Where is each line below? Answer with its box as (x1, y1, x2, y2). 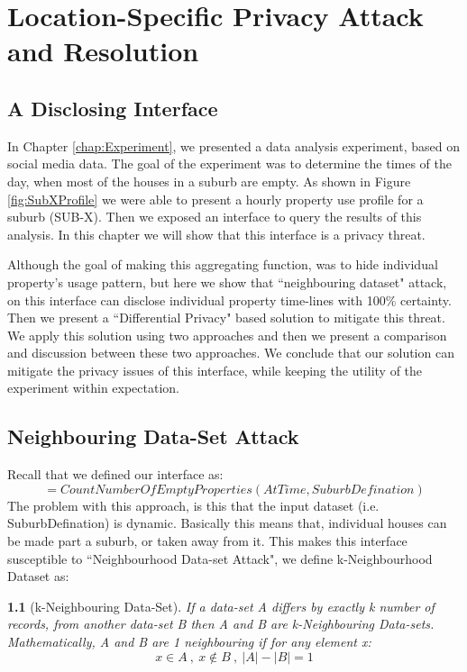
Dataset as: (7, 567, 69, 586)
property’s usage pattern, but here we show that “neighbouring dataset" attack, (7, 272, 447, 291)
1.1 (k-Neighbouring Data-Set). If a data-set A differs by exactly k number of (7, 596, 435, 615)
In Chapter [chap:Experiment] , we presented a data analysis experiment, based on (7, 136, 460, 155)
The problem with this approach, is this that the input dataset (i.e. (7, 495, 380, 514)
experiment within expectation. (7, 378, 180, 397)
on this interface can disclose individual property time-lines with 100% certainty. (7, 290, 452, 309)
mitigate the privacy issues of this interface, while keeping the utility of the (7, 360, 423, 379)
